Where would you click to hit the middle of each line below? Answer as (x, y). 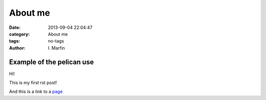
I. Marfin (56, 48)
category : (19, 34)
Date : (15, 27)
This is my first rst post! (33, 83)
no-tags (56, 41)
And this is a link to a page (36, 92)
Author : (17, 48)
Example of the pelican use (51, 62)
